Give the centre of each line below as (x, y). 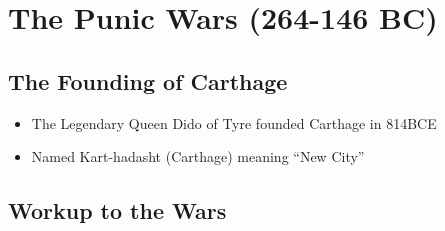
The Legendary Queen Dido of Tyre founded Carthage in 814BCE (234, 122)
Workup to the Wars (117, 210)
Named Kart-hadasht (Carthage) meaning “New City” (198, 156)
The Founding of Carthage (148, 80)
